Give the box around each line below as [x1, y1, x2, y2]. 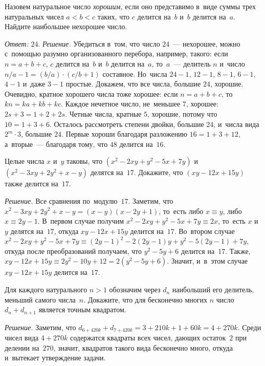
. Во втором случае [174, 225, 235, 236]
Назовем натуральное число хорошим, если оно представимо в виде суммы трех [5, 1, 256, 11]
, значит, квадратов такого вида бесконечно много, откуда [53, 342, 233, 353]
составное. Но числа [102, 68, 167, 79]
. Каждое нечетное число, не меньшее [60, 98, 181, 109]
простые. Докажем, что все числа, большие [65, 78, 201, 89]
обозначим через [109, 284, 161, 295]
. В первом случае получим [37, 216, 124, 226]
